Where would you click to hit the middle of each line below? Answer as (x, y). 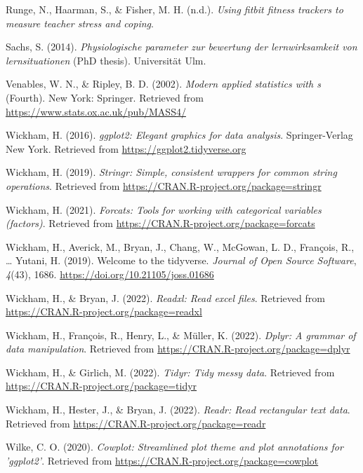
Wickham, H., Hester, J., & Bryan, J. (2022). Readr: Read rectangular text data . (178, 410)
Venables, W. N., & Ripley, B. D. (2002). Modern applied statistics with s (163, 84)
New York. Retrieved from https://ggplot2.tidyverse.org (126, 148)
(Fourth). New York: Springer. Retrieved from (105, 97)
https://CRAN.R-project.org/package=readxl (104, 311)
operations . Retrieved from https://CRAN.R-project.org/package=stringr (164, 185)
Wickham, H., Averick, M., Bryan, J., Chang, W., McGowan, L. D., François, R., (180, 246)
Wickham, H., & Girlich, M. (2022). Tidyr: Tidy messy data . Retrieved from (170, 372)
